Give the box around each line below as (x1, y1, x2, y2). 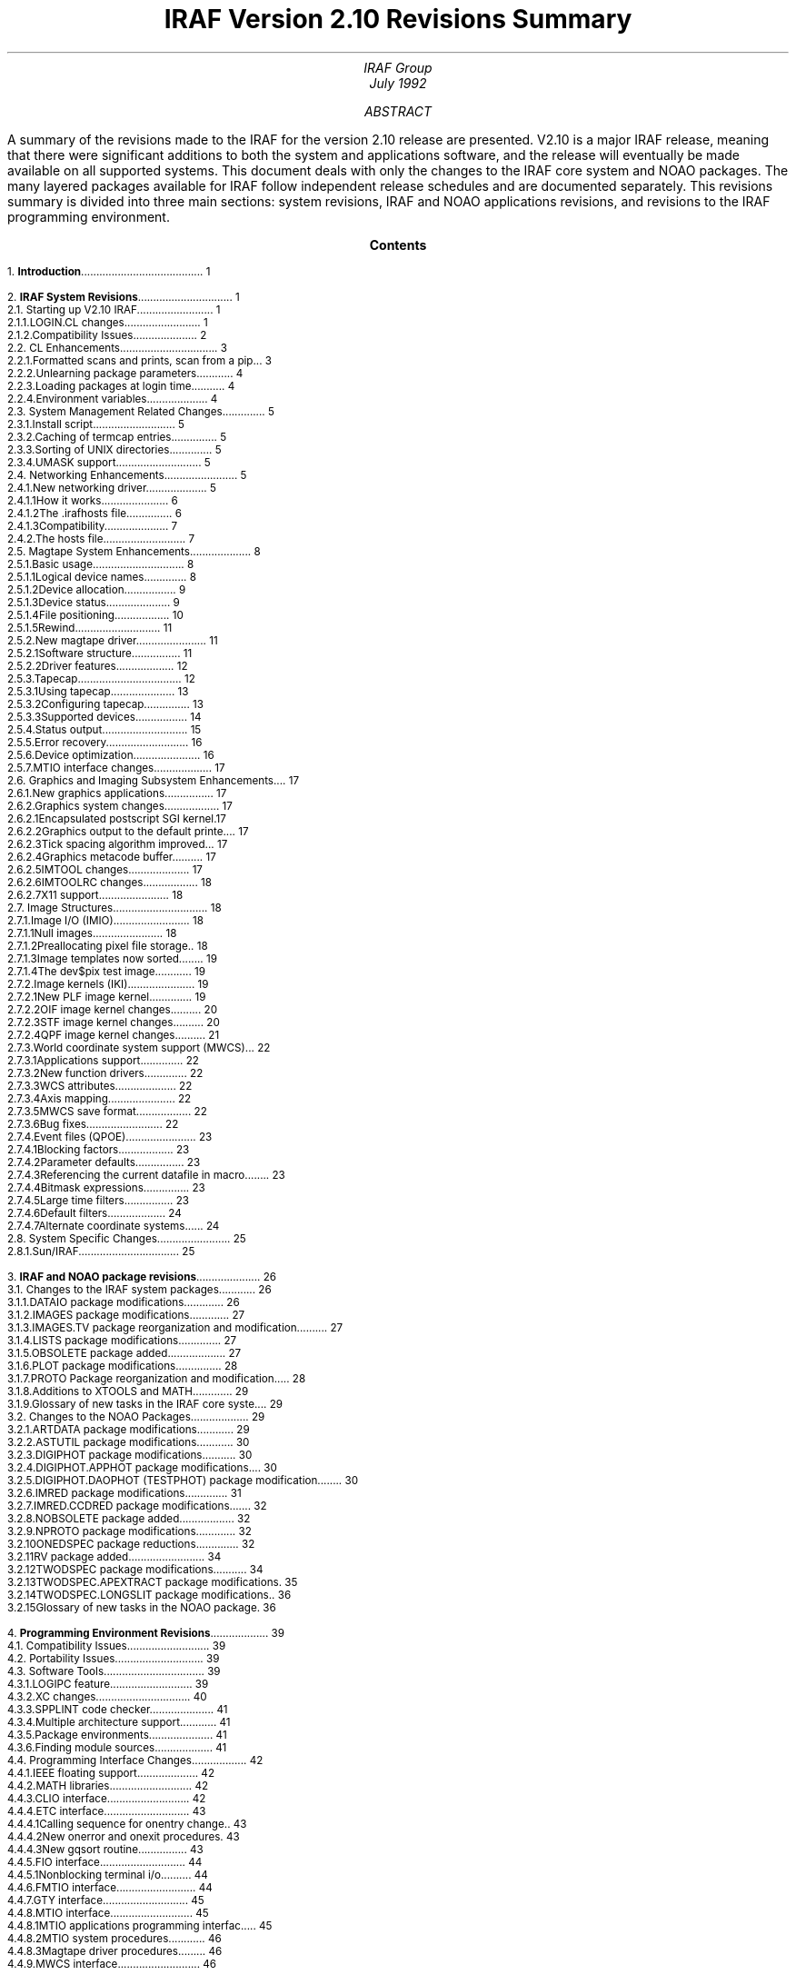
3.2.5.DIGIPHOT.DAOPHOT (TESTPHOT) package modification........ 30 (7, 1473, 359, 1487)
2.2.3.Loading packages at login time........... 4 (7, 379, 235, 393)
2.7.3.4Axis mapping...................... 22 (7, 1092, 192, 1105)
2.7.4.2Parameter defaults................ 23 (7, 1155, 201, 1169)
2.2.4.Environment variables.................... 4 (7, 392, 218, 405)
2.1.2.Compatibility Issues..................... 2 (7, 328, 207, 342)
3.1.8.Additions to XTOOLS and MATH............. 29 (7, 1384, 249, 1398)
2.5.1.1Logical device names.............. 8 (7, 570, 196, 584)
